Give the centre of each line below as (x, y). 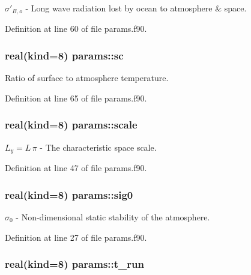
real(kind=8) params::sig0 (69, 194)
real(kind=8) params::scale (71, 125)
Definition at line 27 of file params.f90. (76, 237)
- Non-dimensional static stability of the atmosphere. (113, 216)
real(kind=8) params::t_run (74, 264)
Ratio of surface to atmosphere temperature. (87, 78)
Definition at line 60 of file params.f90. (76, 29)
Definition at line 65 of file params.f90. (76, 98)
